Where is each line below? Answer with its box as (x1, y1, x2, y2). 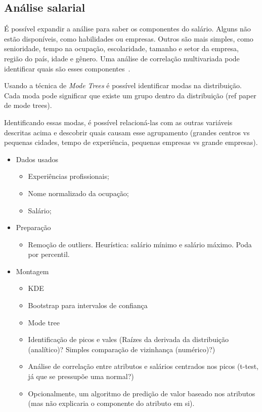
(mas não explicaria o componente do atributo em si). (28, 398, 195, 408)
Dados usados (16, 154, 59, 164)
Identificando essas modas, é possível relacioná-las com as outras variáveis (4, 117, 233, 127)
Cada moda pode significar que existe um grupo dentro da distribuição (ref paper (4, 90, 256, 100)
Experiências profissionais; (28, 171, 109, 181)
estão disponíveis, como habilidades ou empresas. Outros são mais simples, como (4, 33, 253, 44)
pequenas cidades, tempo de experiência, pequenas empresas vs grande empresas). (4, 137, 258, 147)
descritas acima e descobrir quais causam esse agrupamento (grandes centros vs (4, 127, 250, 137)
